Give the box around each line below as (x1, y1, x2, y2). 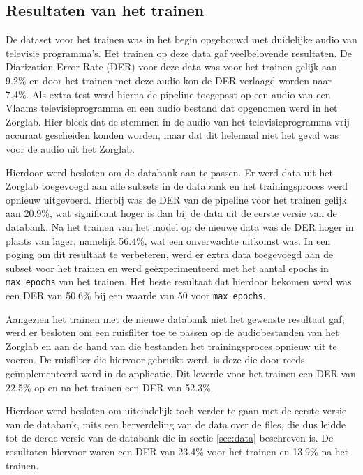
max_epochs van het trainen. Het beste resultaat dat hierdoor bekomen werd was (6, 274, 352, 289)
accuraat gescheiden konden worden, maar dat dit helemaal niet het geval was (6, 128, 339, 142)
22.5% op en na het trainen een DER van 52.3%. (6, 379, 214, 394)
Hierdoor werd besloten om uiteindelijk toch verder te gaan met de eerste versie (6, 403, 347, 418)
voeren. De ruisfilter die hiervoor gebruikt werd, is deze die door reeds (6, 352, 305, 367)
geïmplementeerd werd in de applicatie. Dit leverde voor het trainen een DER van (6, 365, 356, 380)
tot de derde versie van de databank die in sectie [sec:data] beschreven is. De (6, 430, 334, 445)
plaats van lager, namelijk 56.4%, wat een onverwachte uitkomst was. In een (6, 233, 331, 248)
